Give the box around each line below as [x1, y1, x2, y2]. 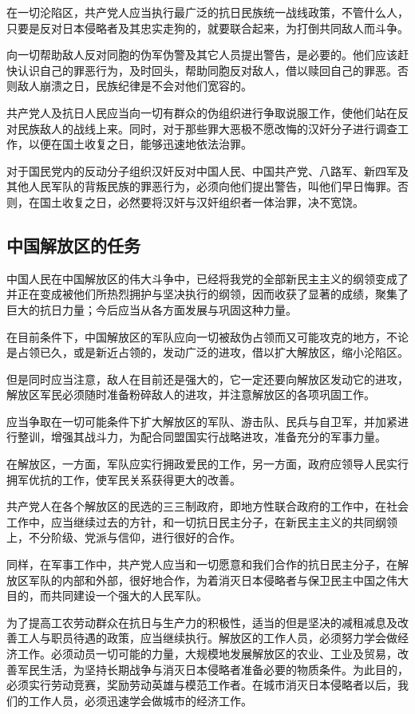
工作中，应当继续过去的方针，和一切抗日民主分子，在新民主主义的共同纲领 [6, 513, 397, 530]
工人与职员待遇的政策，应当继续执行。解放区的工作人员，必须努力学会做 [17, 629, 397, 646]
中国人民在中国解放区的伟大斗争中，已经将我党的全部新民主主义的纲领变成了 [6, 270, 409, 286]
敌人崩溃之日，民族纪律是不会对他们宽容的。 [17, 77, 252, 94]
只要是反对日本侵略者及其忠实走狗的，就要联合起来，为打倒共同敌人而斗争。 [6, 19, 409, 36]
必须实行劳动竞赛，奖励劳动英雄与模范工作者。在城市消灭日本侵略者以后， [6, 677, 397, 693]
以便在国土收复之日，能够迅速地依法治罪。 [28, 136, 252, 152]
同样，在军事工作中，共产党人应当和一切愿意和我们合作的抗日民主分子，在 [6, 556, 397, 573]
